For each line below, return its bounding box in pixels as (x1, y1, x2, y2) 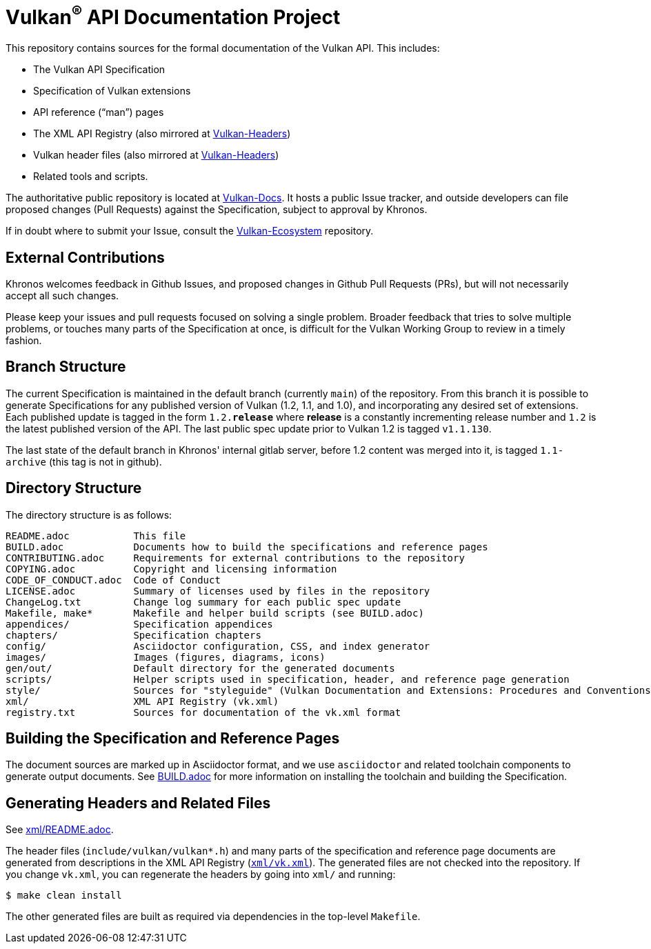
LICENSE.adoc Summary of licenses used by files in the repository (6, 585, 430, 597)
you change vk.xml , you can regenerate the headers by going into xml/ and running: (6, 868, 396, 881)
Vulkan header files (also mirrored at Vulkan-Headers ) (33, 149, 279, 161)
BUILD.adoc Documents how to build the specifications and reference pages (6, 541, 488, 552)
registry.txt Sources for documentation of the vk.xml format (6, 706, 401, 718)
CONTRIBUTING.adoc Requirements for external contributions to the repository (6, 552, 465, 563)
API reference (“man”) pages (33, 106, 164, 119)
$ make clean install (6, 890, 122, 901)
